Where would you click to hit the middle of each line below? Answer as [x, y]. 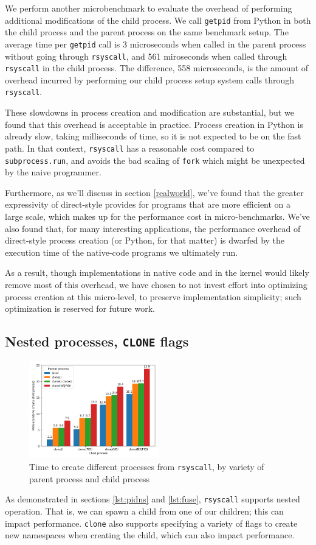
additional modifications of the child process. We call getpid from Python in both [158, 20]
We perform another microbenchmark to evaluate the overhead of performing [149, 8]
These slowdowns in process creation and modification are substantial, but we [149, 112]
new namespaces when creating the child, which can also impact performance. [150, 535]
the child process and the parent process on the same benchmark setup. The [147, 32]
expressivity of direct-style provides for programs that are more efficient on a [148, 204]
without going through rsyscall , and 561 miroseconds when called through [146, 56]
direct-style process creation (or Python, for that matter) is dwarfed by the [145, 240]
